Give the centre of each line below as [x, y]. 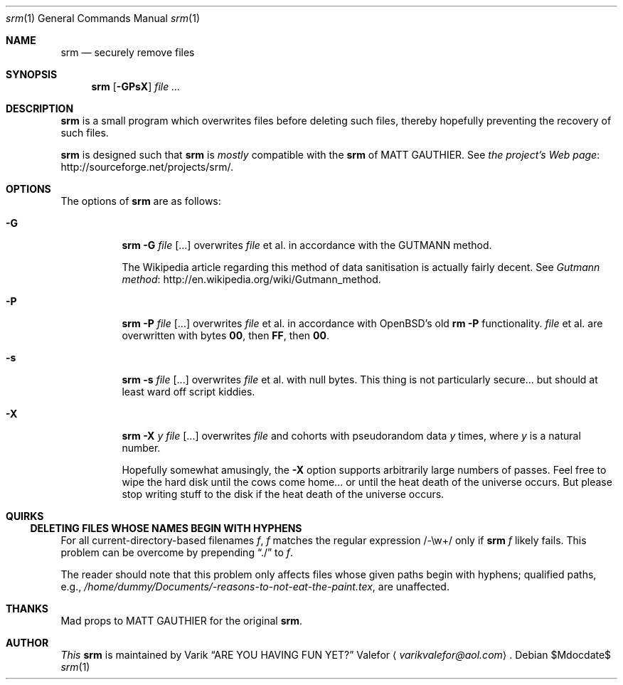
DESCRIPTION [40, 108]
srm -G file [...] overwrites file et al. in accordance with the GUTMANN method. [307, 245]
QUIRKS [25, 516]
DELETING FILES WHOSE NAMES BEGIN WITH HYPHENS [166, 528]
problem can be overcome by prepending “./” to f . [177, 552]
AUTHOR [27, 643]
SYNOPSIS [32, 74]
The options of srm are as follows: [141, 201]
